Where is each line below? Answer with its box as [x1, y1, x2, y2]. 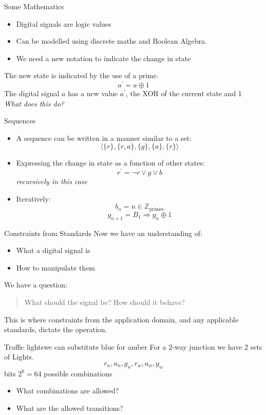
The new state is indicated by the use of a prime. [4, 70, 159, 81]
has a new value [68, 88, 118, 99]
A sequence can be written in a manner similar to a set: [16, 132, 192, 143]
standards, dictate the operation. [4, 324, 107, 335]
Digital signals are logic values [16, 18, 111, 29]
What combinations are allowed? [16, 385, 119, 396]
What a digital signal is [16, 245, 90, 256]
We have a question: [4, 279, 67, 290]
